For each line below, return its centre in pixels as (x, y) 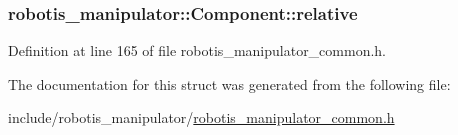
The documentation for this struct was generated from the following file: (229, 83)
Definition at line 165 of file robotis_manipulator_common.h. (197, 50)
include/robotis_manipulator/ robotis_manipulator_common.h (201, 117)
